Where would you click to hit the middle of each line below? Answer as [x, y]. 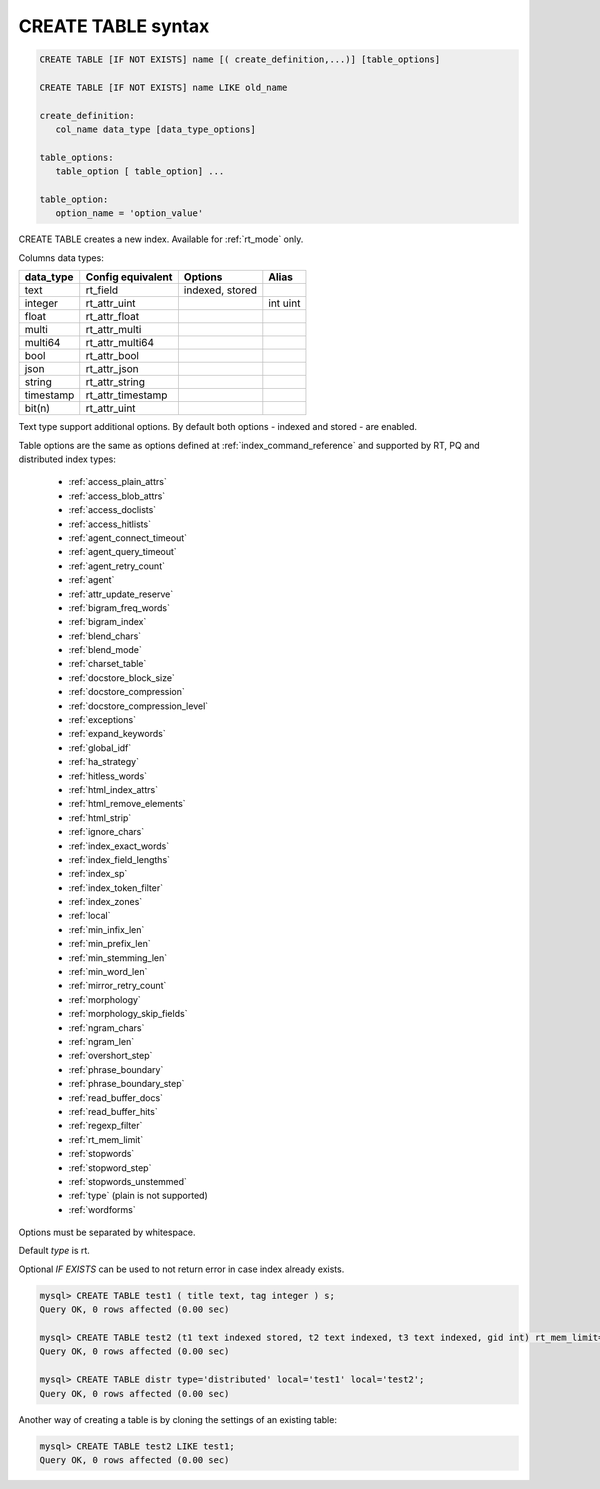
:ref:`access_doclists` [112, 510]
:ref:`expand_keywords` [117, 734]
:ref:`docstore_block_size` [121, 677]
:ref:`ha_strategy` [104, 762]
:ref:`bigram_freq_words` [119, 607]
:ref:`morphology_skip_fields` [128, 1014]
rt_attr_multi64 [120, 343]
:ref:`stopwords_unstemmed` [127, 1181]
